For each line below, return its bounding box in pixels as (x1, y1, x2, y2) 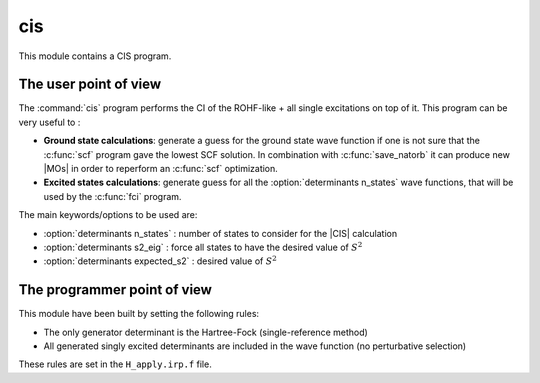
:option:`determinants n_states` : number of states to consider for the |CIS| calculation (43, 227, 398, 239)
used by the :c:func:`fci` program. (43, 190, 182, 202)
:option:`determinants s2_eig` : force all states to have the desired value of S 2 (43, 240, 363, 253)
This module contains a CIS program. (18, 50, 172, 62)
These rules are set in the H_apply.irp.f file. (18, 358, 212, 370)
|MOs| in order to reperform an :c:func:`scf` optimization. (43, 163, 279, 175)
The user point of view (18, 76, 162, 93)
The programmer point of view (18, 281, 212, 299)
